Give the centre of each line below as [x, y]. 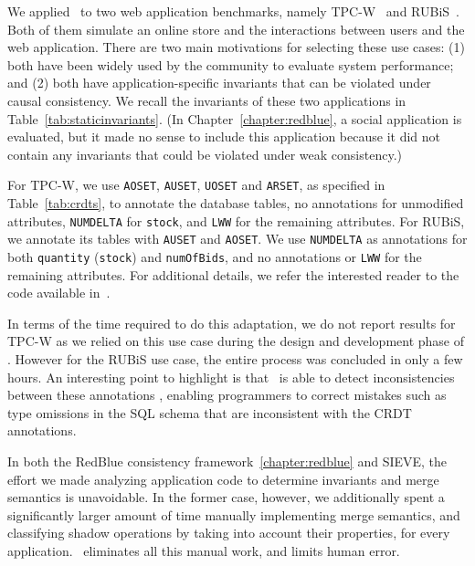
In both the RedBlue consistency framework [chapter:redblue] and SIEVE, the [227, 461]
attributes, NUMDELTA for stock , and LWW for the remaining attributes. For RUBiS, [236, 220]
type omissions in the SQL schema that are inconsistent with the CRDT [210, 412]
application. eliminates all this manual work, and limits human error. [204, 550]
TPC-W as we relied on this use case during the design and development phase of [236, 341]
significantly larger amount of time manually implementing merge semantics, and [234, 514]
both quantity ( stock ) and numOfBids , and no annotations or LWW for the [215, 256]
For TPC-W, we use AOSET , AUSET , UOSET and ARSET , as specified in [196, 185]
